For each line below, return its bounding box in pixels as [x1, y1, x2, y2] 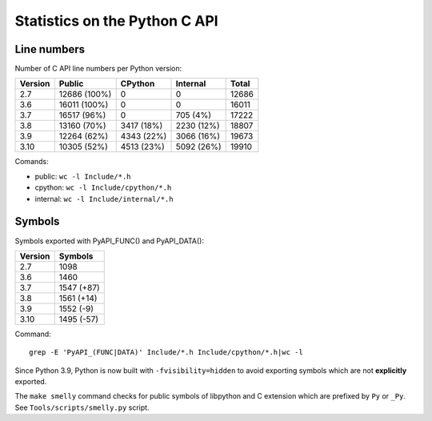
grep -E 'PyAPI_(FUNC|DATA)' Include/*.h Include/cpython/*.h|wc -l [29, 348, 303, 357]
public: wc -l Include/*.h [34, 171, 131, 181]
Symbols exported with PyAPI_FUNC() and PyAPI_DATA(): [14, 236, 204, 246]
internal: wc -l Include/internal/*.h [34, 194, 174, 203]
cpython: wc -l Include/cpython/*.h [34, 182, 172, 192]
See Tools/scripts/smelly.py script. [14, 403, 150, 412]
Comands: [14, 157, 50, 166]
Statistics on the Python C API [14, 12, 219, 30]
